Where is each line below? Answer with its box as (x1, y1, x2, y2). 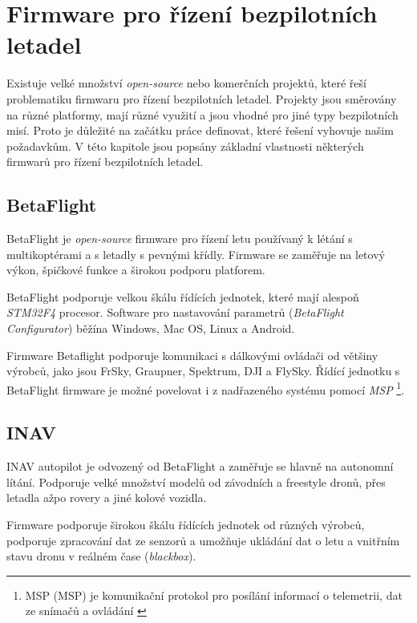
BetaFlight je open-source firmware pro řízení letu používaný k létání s (6, 230, 353, 247)
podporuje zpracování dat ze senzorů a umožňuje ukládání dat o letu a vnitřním (6, 532, 400, 548)
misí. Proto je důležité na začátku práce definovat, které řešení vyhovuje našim (6, 122, 394, 139)
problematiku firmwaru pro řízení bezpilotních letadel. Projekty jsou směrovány (6, 90, 397, 107)
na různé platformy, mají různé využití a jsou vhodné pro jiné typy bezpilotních (6, 106, 399, 123)
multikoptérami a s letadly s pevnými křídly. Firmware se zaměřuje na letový (6, 245, 385, 262)
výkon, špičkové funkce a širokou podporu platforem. (6, 261, 265, 278)
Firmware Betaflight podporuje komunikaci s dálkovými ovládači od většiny (6, 346, 379, 363)
